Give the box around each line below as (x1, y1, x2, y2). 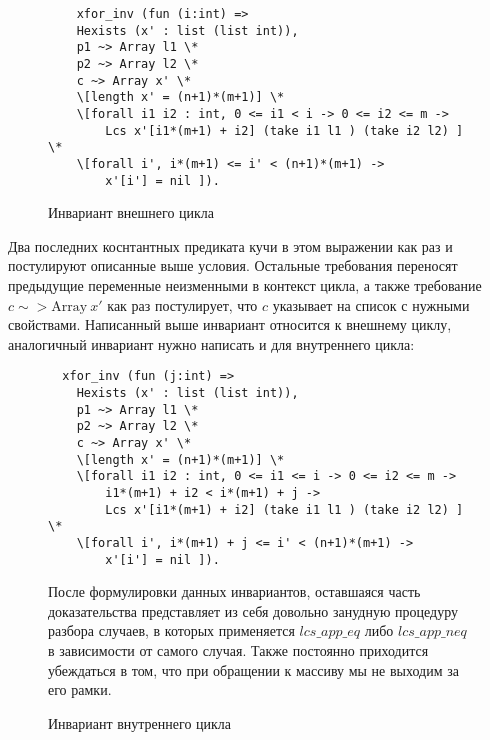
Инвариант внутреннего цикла (48, 712, 232, 733)
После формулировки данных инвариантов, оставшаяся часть (48, 581, 421, 602)
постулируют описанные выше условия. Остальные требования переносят (8, 255, 458, 276)
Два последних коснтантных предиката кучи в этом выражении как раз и (8, 235, 453, 256)
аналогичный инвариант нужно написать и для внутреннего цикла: (8, 333, 415, 354)
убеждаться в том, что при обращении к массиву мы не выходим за (48, 659, 459, 680)
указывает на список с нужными (272, 294, 470, 315)
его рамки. (48, 679, 112, 700)
